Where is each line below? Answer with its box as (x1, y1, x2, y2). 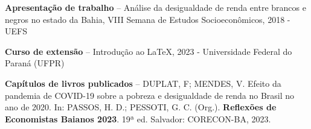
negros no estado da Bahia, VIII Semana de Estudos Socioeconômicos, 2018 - (5, 13, 290, 25)
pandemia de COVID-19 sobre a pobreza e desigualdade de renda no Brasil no (5, 89, 295, 101)
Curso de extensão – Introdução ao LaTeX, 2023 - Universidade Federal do (5, 45, 292, 57)
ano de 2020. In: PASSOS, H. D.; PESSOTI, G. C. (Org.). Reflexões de (5, 101, 277, 113)
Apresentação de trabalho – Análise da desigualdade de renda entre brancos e (5, 1, 306, 13)
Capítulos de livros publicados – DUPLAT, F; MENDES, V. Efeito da (5, 77, 281, 89)
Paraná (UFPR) (5, 57, 65, 69)
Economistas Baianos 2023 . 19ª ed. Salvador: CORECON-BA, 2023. (5, 112, 271, 125)
